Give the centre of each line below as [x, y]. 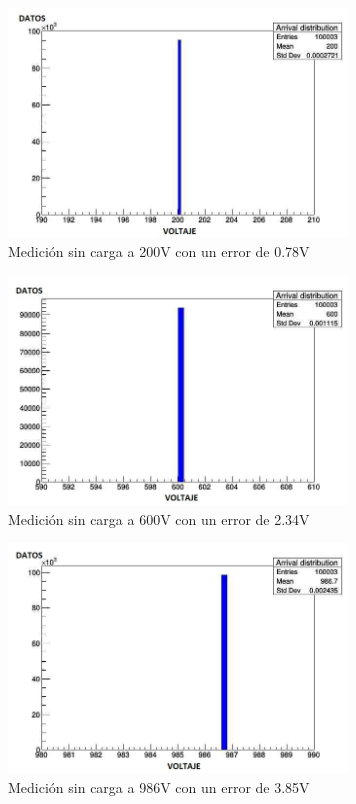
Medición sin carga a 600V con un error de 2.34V [159, 518]
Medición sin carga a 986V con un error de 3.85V [159, 786]
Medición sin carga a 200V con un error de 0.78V [159, 251]
